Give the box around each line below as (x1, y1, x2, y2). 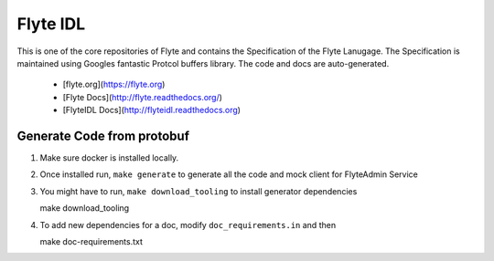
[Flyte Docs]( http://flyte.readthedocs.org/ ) (62, 91, 223, 102)
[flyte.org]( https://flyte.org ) (62, 78, 166, 90)
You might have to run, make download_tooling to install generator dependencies (39, 185, 358, 196)
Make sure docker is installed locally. (39, 152, 179, 163)
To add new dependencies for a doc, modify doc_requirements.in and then (39, 219, 337, 230)
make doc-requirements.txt (39, 235, 144, 246)
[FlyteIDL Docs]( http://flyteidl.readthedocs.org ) (62, 105, 242, 116)
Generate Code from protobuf (16, 128, 190, 143)
